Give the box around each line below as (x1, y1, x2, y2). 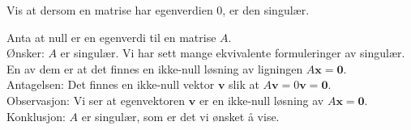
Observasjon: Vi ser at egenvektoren (6, 91, 186, 108)
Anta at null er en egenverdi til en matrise (6, 28, 216, 45)
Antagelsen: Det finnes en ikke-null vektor (6, 76, 215, 93)
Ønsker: (6, 44, 45, 61)
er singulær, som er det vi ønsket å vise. (81, 107, 280, 124)
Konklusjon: (6, 107, 66, 124)
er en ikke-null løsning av (199, 91, 324, 108)
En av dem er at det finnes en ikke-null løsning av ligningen (6, 60, 303, 77)
